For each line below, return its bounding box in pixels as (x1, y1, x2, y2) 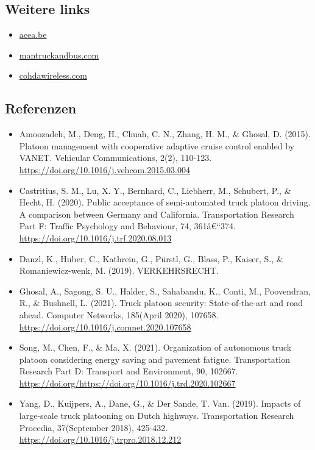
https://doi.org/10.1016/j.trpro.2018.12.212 (19, 433, 182, 446)
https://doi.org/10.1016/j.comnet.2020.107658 (19, 320, 191, 333)
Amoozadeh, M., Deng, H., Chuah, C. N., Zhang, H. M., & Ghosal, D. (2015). (19, 127, 311, 140)
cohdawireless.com (19, 69, 87, 82)
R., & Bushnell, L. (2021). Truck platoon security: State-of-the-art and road (19, 296, 303, 309)
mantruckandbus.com (19, 48, 99, 61)
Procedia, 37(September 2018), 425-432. (19, 421, 168, 434)
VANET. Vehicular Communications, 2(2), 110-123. (19, 151, 212, 164)
